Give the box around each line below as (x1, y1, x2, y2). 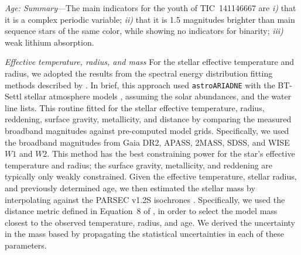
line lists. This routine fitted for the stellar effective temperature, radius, (5, 101, 265, 113)
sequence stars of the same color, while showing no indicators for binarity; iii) (5, 25, 283, 37)
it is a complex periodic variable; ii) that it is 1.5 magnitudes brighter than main (5, 13, 295, 25)
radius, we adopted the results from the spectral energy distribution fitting (5, 67, 273, 79)
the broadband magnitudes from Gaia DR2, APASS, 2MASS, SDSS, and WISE (5, 136, 290, 148)
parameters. (5, 239, 47, 251)
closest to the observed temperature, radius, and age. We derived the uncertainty (5, 216, 295, 228)
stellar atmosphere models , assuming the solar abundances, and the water (24, 90, 292, 102)
